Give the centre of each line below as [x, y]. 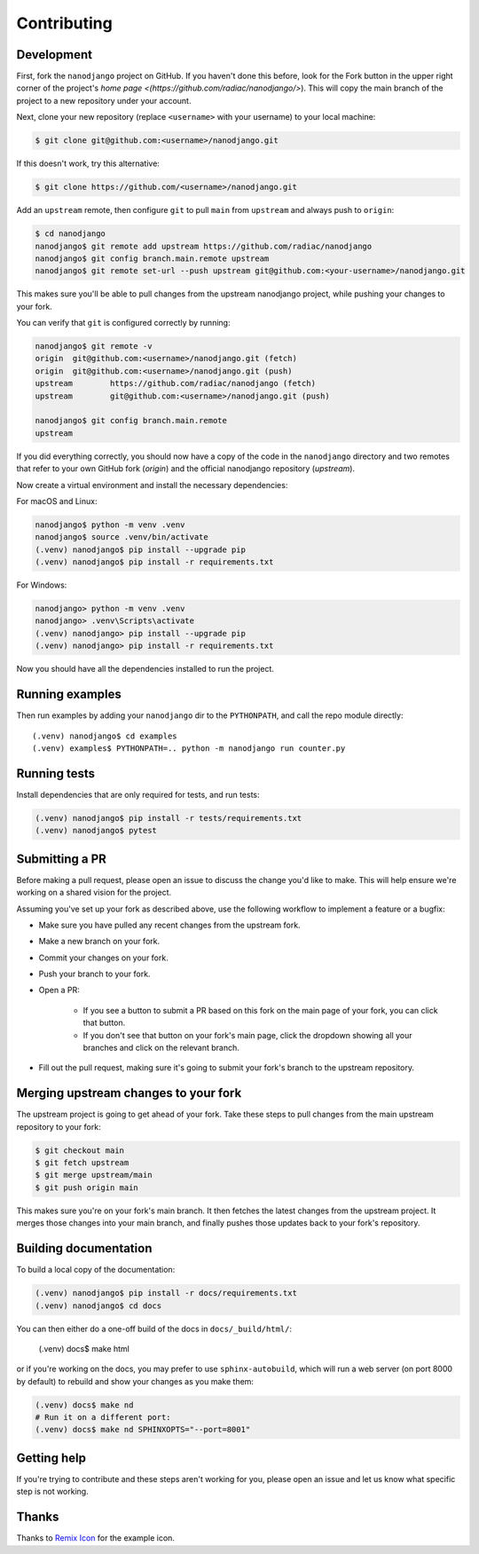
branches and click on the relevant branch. [161, 1048]
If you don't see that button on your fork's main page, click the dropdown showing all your [247, 1035]
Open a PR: [59, 990]
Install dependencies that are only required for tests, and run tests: [138, 794]
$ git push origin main [87, 1187]
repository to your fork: [59, 1126]
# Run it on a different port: [103, 1417]
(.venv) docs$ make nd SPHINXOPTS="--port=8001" [143, 1430]
